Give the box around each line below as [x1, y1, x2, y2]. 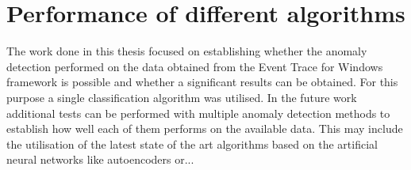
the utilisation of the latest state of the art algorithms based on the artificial [6, 135, 378, 152]
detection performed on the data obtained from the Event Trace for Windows [6, 58, 383, 74]
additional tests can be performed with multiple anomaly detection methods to [6, 104, 390, 121]
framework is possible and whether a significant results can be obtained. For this [6, 74, 398, 90]
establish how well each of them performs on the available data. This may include [6, 120, 403, 137]
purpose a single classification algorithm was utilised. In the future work [6, 89, 357, 105]
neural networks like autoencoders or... [6, 151, 194, 168]
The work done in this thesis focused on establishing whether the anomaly [6, 43, 367, 59]
